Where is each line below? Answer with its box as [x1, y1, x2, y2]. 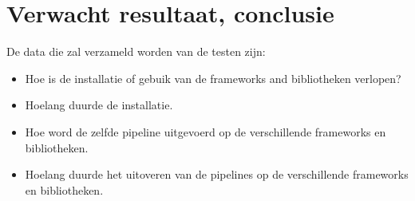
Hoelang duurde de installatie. [25, 97, 173, 113]
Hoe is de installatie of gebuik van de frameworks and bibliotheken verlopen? [25, 69, 401, 86]
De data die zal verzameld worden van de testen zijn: [6, 43, 266, 60]
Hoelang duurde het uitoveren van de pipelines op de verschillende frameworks [25, 166, 409, 183]
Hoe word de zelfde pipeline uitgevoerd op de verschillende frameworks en [25, 123, 386, 140]
